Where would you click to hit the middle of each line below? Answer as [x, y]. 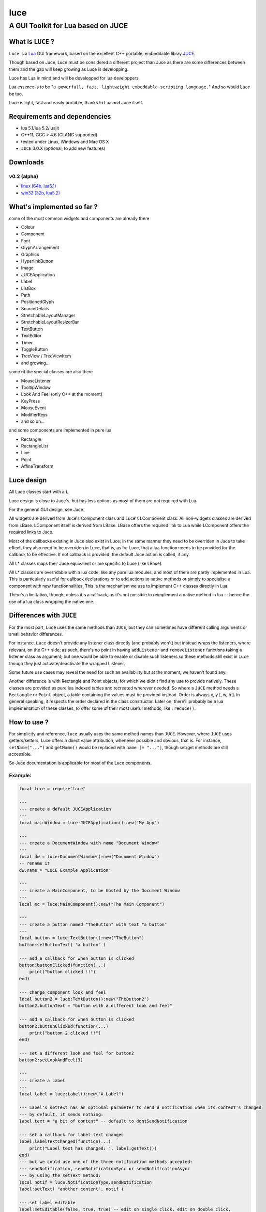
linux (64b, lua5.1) [39, 186]
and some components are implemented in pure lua [60, 430]
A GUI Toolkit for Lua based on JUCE [68, 26]
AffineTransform [37, 466]
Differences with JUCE [43, 615]
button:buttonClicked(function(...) [63, 965]
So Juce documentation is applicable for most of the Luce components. [80, 763]
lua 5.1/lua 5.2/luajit [40, 128]
